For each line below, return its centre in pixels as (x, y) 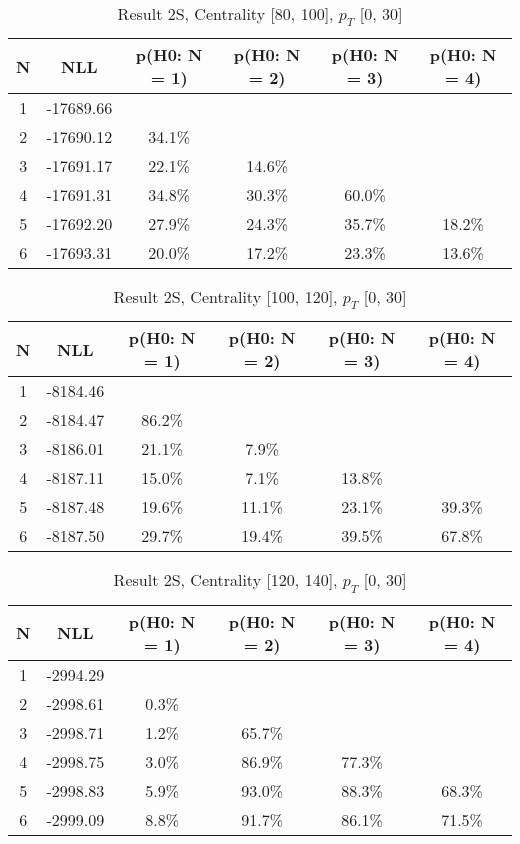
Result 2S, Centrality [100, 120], (225, 297)
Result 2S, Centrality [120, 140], (225, 580)
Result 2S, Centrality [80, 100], (225, 13)
